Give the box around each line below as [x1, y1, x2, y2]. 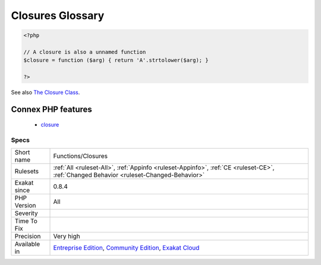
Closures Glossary [11, 9, 105, 22]
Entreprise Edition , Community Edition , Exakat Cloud [53, 244, 200, 252]
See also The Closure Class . [11, 89, 80, 96]
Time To [14, 217, 38, 225]
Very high [53, 232, 80, 240]
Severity [14, 209, 38, 217]
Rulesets [14, 167, 39, 175]
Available [14, 239, 40, 248]
